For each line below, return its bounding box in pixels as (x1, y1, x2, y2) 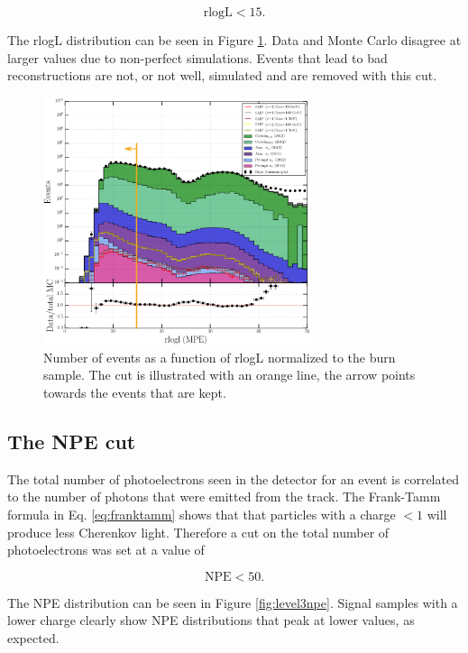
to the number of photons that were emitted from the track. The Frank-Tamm (7, 487, 441, 506)
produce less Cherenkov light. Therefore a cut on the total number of (7, 522, 390, 541)
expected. (7, 628, 60, 647)
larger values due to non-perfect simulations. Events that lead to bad (7, 48, 388, 67)
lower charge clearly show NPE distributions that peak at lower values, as (7, 611, 415, 630)
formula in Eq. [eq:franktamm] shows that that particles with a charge (7, 505, 396, 524)
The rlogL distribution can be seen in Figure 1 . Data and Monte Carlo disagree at (7, 31, 462, 49)
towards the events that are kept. (43, 383, 226, 402)
